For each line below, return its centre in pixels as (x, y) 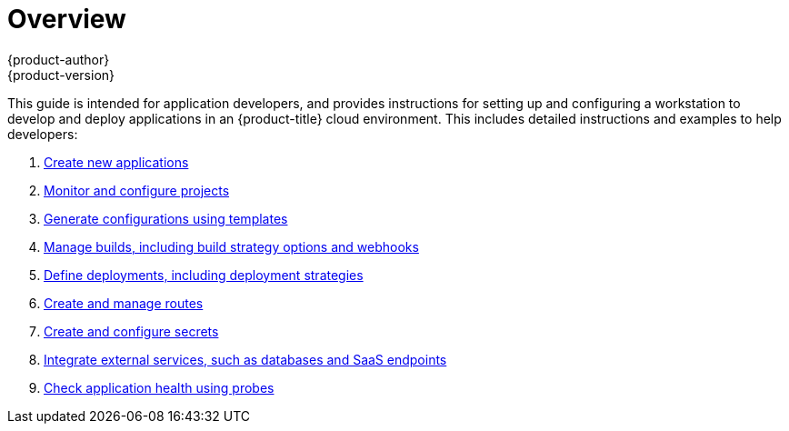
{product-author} (59, 59)
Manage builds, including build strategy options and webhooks (231, 246)
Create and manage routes (124, 303)
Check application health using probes (159, 387)
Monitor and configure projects (137, 190)
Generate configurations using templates (166, 218)
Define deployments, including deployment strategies (204, 275)
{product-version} (61, 75)
